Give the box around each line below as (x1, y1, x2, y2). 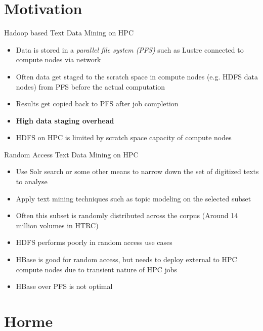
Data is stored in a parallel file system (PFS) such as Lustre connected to (16, 44, 244, 55)
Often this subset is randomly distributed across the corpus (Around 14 (16, 210, 238, 221)
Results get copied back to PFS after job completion (16, 98, 179, 109)
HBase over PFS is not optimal (16, 281, 113, 292)
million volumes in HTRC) (16, 220, 99, 230)
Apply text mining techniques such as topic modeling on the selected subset (16, 193, 251, 203)
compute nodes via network (16, 54, 101, 65)
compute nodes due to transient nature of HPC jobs (16, 264, 178, 274)
